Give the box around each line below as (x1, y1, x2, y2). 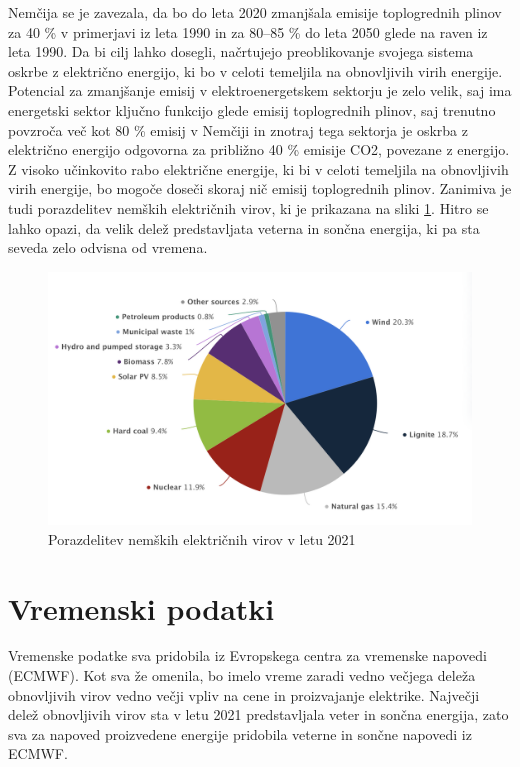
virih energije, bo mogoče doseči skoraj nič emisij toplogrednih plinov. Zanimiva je (8, 178, 512, 199)
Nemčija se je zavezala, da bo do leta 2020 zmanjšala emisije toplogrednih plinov (8, 2, 502, 22)
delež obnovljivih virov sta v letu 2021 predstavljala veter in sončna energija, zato (8, 704, 509, 725)
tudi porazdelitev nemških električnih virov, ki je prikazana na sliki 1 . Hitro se (8, 197, 489, 218)
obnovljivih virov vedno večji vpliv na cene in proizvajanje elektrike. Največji (8, 684, 480, 705)
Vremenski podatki (8, 587, 275, 628)
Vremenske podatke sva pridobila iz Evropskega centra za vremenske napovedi (8, 645, 488, 666)
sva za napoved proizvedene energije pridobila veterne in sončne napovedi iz (8, 723, 472, 744)
